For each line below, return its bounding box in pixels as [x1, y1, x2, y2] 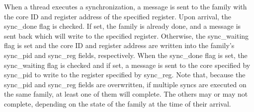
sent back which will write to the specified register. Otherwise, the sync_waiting [4, 30, 249, 41]
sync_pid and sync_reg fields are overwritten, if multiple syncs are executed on [4, 79, 247, 89]
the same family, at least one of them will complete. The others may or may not [4, 89, 248, 99]
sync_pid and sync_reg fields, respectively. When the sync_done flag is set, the [4, 50, 248, 60]
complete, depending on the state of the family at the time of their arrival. [4, 98, 231, 109]
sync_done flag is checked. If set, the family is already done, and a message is [4, 21, 241, 31]
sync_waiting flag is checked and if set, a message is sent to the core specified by [4, 59, 251, 70]
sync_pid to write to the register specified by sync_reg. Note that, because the [4, 69, 246, 80]
